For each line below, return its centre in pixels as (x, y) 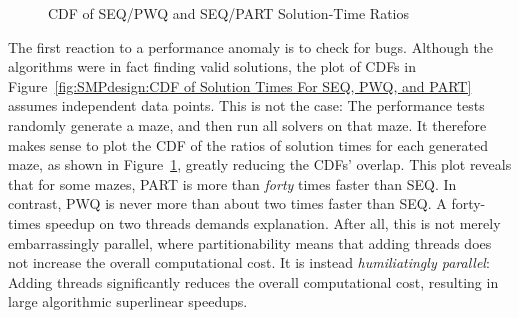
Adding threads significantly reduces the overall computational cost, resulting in (253, 281)
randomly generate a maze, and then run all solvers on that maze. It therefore (247, 124)
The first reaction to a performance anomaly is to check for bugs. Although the (250, 46)
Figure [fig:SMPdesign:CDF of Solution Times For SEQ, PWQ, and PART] (240, 85)
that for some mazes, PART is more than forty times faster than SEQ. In (232, 183)
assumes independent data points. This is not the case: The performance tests (246, 105)
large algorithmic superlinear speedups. (128, 301)
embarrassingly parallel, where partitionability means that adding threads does (250, 242)
